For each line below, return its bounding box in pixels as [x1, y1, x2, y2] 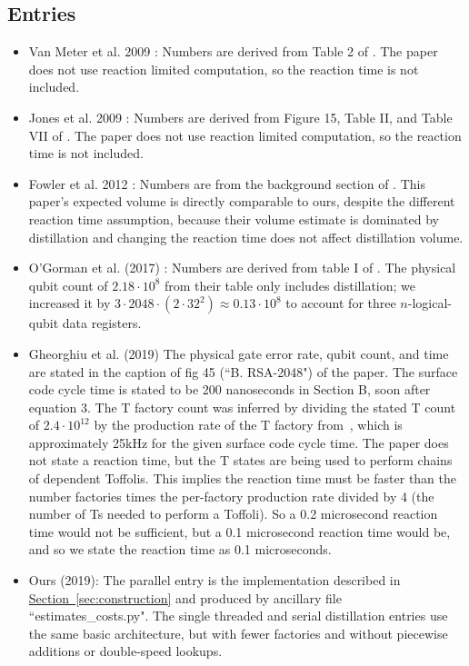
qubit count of [28, 275, 108, 294]
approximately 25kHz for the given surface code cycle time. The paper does [28, 432, 449, 452]
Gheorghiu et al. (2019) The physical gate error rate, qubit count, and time [28, 343, 449, 363]
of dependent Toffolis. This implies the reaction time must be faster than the [28, 469, 457, 488]
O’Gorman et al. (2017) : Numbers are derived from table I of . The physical [28, 258, 456, 277]
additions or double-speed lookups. [28, 641, 223, 661]
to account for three [285, 293, 396, 313]
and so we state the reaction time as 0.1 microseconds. [28, 540, 332, 559]
